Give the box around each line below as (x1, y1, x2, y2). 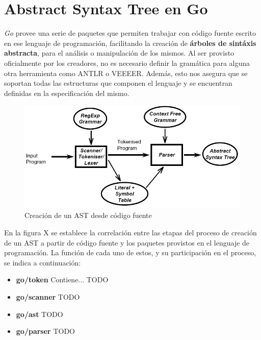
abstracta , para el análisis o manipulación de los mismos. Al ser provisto (4, 47, 234, 58)
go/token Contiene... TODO (16, 274, 109, 285)
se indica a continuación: (4, 257, 81, 268)
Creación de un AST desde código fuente (24, 210, 152, 221)
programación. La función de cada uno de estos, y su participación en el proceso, (4, 247, 256, 258)
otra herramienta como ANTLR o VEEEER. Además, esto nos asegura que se (4, 67, 248, 78)
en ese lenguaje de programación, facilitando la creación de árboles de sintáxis (4, 37, 256, 48)
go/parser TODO (16, 326, 75, 336)
